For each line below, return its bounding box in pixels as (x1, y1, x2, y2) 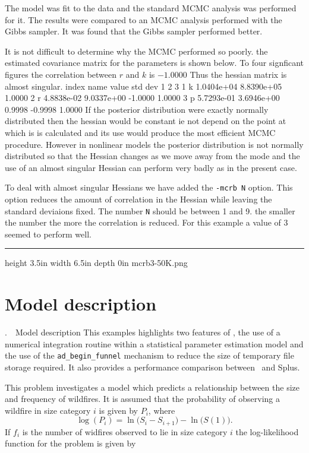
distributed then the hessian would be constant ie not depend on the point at (5, 115, 286, 127)
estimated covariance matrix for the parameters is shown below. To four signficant (5, 56, 304, 69)
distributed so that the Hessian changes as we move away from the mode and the (5, 150, 300, 162)
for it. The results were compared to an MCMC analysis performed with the (5, 13, 282, 26)
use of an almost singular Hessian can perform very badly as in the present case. (5, 161, 297, 173)
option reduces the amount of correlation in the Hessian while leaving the (5, 192, 272, 205)
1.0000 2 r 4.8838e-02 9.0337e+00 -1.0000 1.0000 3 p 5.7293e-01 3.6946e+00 (5, 91, 280, 104)
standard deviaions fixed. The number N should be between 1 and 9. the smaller (5, 204, 295, 217)
